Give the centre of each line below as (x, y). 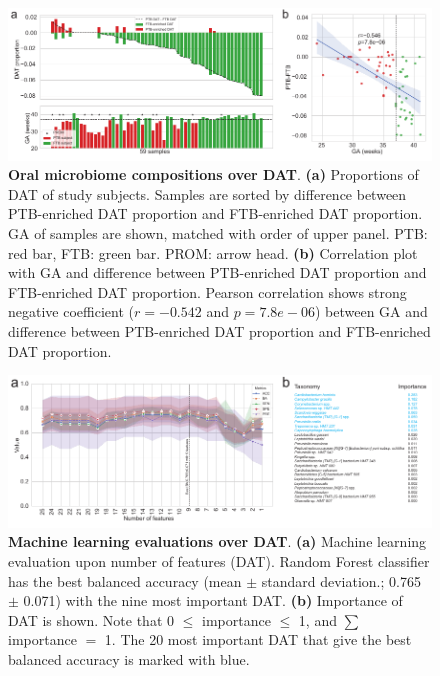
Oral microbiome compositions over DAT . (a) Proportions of (213, 174)
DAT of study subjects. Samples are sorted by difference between (207, 193)
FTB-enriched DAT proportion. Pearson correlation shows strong (207, 291)
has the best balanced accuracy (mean (125, 580)
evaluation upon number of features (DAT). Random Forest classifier (219, 561)
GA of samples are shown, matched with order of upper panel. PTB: (218, 233)
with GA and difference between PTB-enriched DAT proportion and (217, 272)
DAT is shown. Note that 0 (91, 619)
